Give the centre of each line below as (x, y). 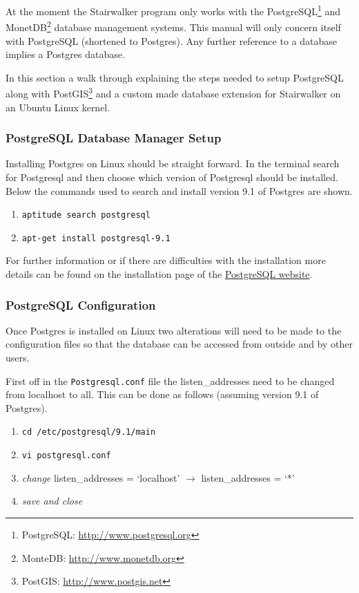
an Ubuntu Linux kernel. (58, 107)
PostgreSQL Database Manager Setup (114, 138)
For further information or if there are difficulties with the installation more (166, 260)
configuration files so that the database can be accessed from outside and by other (179, 344)
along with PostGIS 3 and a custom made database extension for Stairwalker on (173, 92)
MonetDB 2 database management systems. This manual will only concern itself (173, 26)
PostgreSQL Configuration (81, 304)
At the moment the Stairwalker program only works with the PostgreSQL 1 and (173, 10)
